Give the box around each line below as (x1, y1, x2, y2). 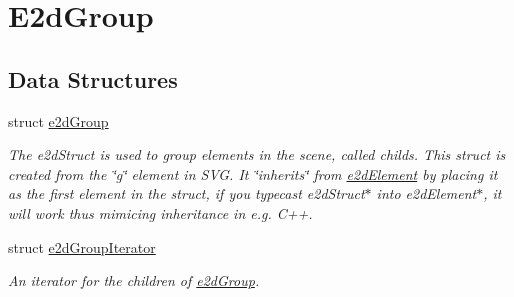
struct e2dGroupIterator (8, 236, 156, 257)
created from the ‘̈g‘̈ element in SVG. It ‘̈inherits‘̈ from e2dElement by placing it (8, 163, 498, 184)
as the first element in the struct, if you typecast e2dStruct (8, 183, 365, 204)
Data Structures (8, 63, 178, 94)
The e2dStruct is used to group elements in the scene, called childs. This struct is (8, 144, 506, 165)
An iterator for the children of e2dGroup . (8, 270, 260, 291)
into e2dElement (376, 183, 477, 204)
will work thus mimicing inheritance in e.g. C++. (8, 202, 313, 223)
